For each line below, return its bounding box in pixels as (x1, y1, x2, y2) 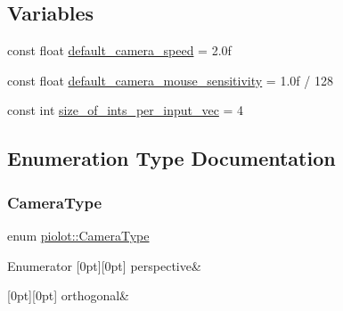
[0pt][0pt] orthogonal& (7, 286, 129, 305)
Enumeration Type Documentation (7, 144, 336, 172)
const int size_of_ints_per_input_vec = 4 (7, 101, 244, 119)
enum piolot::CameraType (7, 225, 150, 244)
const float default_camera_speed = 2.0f (7, 41, 232, 60)
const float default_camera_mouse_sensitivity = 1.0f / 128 (7, 70, 333, 89)
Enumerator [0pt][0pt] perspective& (7, 256, 201, 274)
